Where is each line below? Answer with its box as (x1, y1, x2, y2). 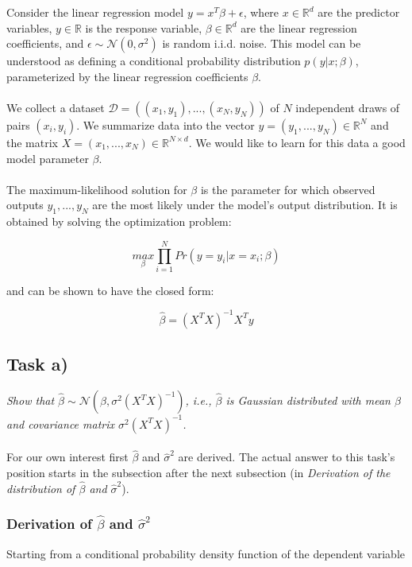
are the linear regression (241, 19, 357, 36)
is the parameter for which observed (200, 181, 375, 197)
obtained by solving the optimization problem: (6, 213, 232, 230)
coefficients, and (6, 35, 84, 52)
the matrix (6, 134, 58, 150)
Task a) (6, 351, 68, 376)
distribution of (6, 480, 75, 496)
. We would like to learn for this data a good (188, 134, 406, 150)
